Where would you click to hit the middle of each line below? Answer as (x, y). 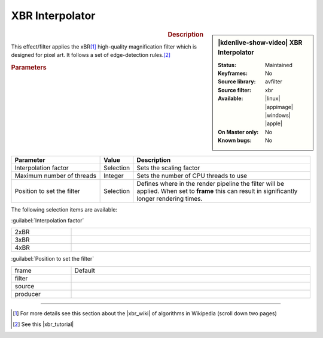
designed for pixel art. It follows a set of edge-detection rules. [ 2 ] (91, 55)
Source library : (237, 82)
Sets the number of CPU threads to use (192, 176)
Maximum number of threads (56, 176)
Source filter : (234, 90)
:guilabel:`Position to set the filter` (53, 259)
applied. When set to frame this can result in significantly (217, 191)
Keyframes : (233, 73)
